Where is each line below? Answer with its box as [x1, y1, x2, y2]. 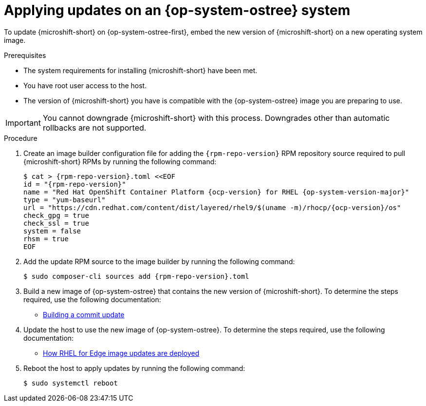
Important [5, 117, 41, 128]
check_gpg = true [23, 211, 89, 219]
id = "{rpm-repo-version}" [23, 180, 126, 188]
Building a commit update [43, 310, 125, 319]
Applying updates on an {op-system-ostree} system [4, 2, 351, 19]
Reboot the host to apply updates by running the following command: [23, 364, 245, 372]
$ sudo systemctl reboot [23, 379, 118, 387]
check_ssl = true [23, 219, 89, 227]
